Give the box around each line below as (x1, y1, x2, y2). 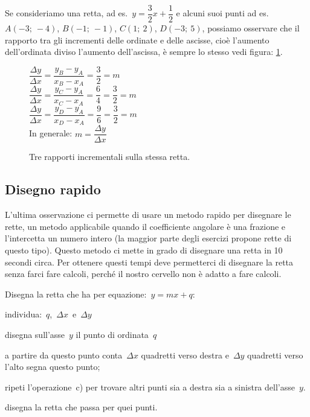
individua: (5, 308, 42, 320)
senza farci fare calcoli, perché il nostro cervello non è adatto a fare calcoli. (5, 267, 282, 280)
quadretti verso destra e (141, 348, 229, 361)
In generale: (29, 127, 73, 139)
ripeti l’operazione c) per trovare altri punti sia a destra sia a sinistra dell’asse (5, 380, 295, 393)
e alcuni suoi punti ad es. (176, 7, 269, 19)
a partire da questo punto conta (5, 348, 123, 361)
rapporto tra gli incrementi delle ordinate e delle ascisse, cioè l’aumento (5, 33, 270, 46)
